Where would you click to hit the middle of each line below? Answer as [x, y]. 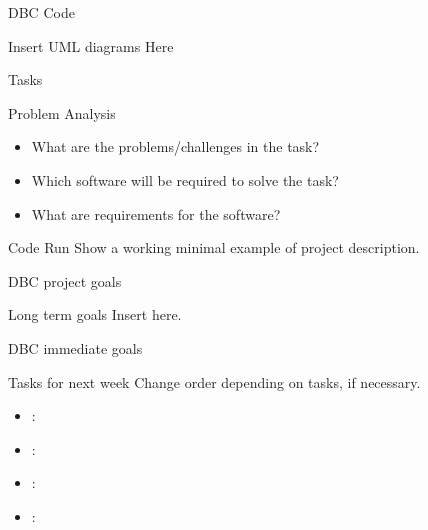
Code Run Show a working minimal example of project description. [214, 247]
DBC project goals [65, 280]
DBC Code [41, 12]
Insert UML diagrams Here [91, 45]
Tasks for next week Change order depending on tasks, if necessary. [214, 381]
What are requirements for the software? [156, 213]
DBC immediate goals [75, 347]
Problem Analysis [62, 112]
